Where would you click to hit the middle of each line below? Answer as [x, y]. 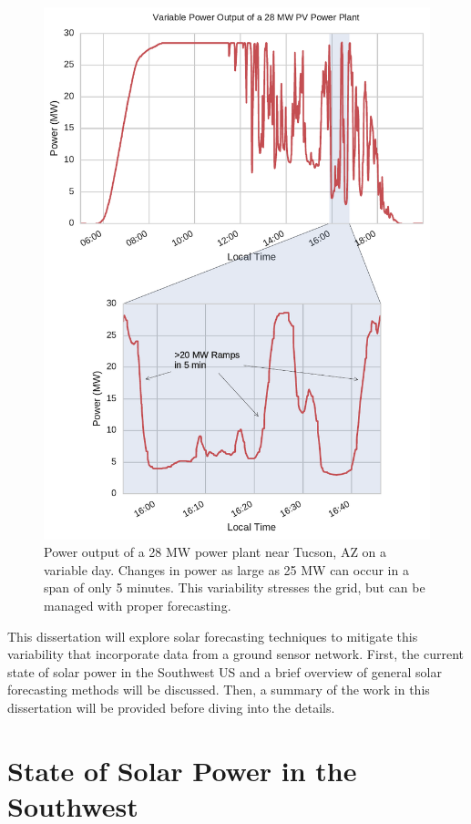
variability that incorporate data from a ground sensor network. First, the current [235, 654]
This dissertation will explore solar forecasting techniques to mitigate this [213, 636]
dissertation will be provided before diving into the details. [171, 707]
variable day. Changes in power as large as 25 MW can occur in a [226, 569]
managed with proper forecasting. [138, 605]
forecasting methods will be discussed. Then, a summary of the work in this [219, 690]
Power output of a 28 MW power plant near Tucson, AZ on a [215, 552]
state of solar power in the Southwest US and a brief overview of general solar [225, 671]
